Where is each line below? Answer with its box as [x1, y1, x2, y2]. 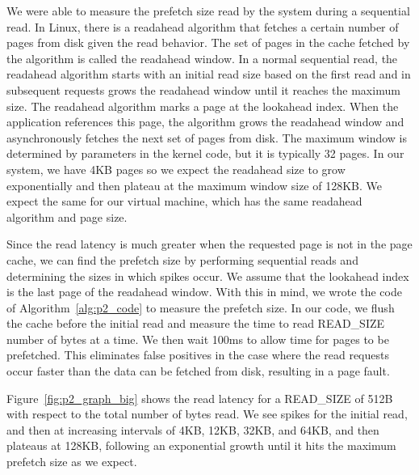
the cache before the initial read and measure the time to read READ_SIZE [6, 315, 385, 332]
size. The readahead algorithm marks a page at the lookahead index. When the [6, 97, 399, 114]
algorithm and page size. [6, 208, 128, 225]
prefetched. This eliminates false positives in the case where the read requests [6, 346, 389, 363]
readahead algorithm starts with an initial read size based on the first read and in [6, 66, 411, 83]
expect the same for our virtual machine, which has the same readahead [6, 193, 362, 210]
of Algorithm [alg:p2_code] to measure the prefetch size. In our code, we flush [6, 299, 395, 316]
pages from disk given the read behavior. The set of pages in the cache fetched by [6, 34, 410, 51]
